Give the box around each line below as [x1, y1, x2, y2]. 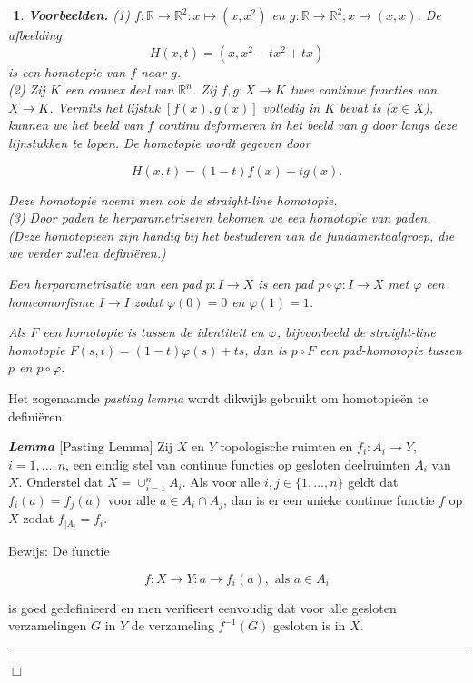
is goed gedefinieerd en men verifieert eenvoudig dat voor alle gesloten [8, 598, 397, 617]
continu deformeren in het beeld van [158, 115, 358, 134]
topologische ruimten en [220, 437, 353, 456]
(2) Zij [8, 80, 45, 99]
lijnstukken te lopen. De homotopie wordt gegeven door [8, 133, 310, 152]
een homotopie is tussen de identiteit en [43, 322, 264, 341]
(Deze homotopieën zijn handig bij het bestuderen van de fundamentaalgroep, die [8, 225, 455, 244]
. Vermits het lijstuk [49, 97, 161, 116]
